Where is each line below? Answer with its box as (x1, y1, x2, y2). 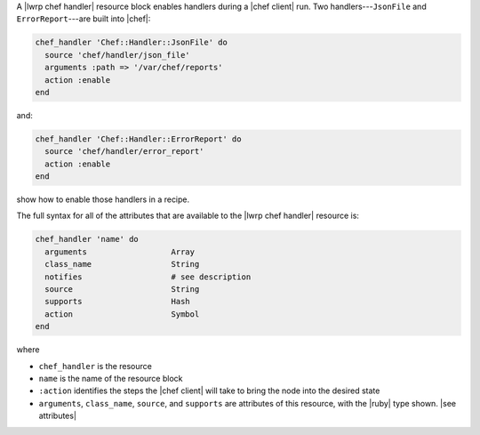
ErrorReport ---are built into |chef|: (16, 13, 151, 24)
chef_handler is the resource (38, 360, 153, 371)
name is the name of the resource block (38, 373, 183, 383)
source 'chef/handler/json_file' (44, 50, 190, 60)
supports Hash (44, 296, 190, 307)
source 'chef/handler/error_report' (44, 147, 204, 157)
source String (44, 285, 200, 294)
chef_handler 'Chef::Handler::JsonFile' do (35, 37, 228, 48)
